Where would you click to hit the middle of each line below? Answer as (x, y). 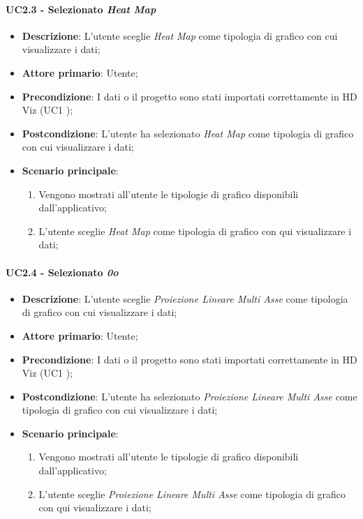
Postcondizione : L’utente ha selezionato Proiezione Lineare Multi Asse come (190, 396)
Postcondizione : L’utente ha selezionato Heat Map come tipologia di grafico (188, 133)
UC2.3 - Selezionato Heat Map (81, 9)
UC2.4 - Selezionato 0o (62, 272)
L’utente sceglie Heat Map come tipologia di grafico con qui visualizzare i (195, 231)
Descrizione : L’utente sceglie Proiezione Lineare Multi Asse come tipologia (185, 298)
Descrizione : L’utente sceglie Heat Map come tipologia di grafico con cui (180, 35)
